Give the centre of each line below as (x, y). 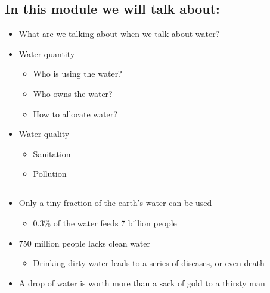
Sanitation (52, 153)
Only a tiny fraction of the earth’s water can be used (115, 203)
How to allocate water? (75, 113)
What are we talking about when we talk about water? (119, 34)
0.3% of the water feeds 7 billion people (105, 222)
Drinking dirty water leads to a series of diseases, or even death (149, 263)
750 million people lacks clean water (85, 243)
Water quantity (47, 53)
